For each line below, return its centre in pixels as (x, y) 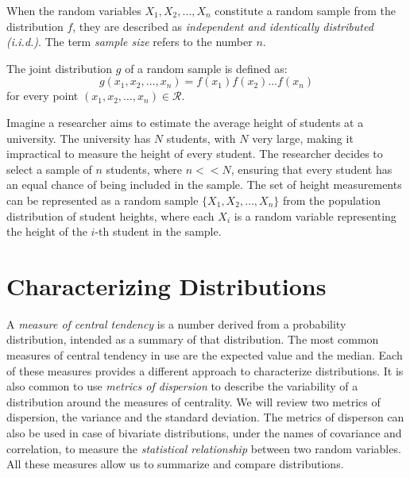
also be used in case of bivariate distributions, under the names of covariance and (204, 433)
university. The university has (79, 138)
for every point (43, 96)
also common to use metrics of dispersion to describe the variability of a (182, 386)
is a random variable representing (315, 215)
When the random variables (74, 10)
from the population (332, 200)
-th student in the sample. (158, 231)
